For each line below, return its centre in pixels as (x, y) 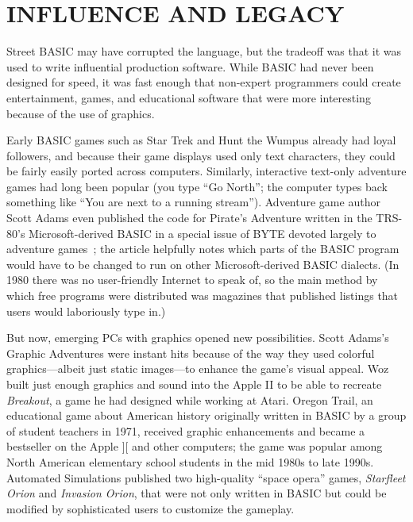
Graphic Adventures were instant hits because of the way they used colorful (191, 353)
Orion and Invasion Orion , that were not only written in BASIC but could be (197, 493)
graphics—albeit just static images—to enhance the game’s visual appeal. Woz (198, 368)
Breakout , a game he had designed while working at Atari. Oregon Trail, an (190, 399)
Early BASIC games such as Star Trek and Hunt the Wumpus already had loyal (201, 140)
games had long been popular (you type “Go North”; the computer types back (197, 186)
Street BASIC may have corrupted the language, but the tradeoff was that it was (204, 51)
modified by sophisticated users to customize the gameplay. (151, 508)
